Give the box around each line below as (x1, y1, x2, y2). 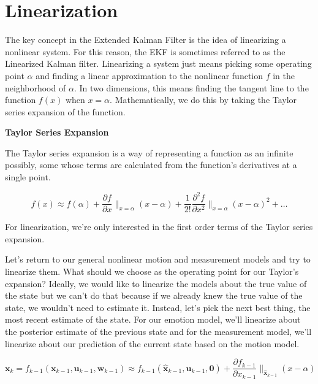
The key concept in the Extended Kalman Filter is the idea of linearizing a (5, 33, 286, 46)
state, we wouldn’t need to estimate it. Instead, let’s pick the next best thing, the (5, 301, 311, 313)
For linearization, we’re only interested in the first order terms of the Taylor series (5, 220, 313, 233)
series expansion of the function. (5, 105, 126, 118)
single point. (5, 171, 51, 183)
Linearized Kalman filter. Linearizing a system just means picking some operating (5, 57, 312, 70)
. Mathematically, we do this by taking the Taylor (110, 93, 297, 106)
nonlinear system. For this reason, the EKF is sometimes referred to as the (5, 45, 286, 58)
